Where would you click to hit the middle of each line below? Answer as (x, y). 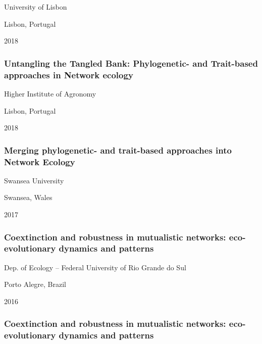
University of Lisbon (36, 7)
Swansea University (34, 180)
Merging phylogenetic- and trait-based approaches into (118, 150)
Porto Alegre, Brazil (35, 284)
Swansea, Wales (28, 197)
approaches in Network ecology (69, 75)
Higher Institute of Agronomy (50, 93)
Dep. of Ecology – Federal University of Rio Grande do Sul (95, 267)
